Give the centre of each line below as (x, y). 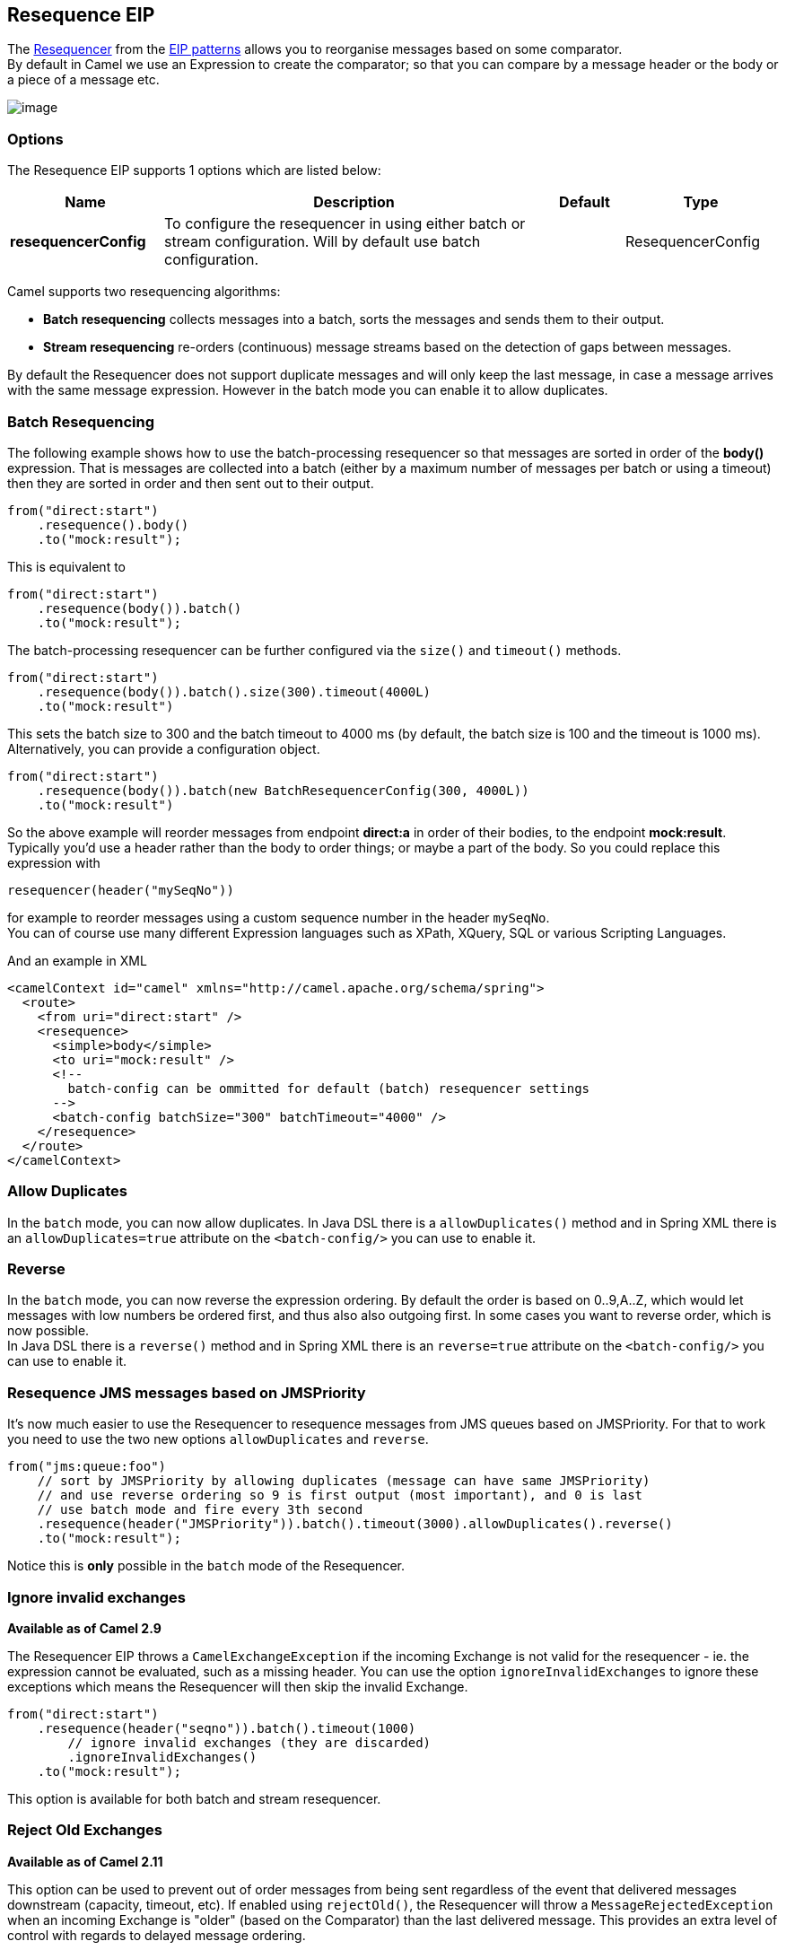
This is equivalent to (66, 566)
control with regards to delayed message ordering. (157, 1935)
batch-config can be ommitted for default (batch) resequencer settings (329, 1088)
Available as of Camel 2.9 (84, 1628)
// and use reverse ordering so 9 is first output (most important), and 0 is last (340, 1495)
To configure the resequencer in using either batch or (345, 224)
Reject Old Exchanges (85, 1830)
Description (354, 202)
